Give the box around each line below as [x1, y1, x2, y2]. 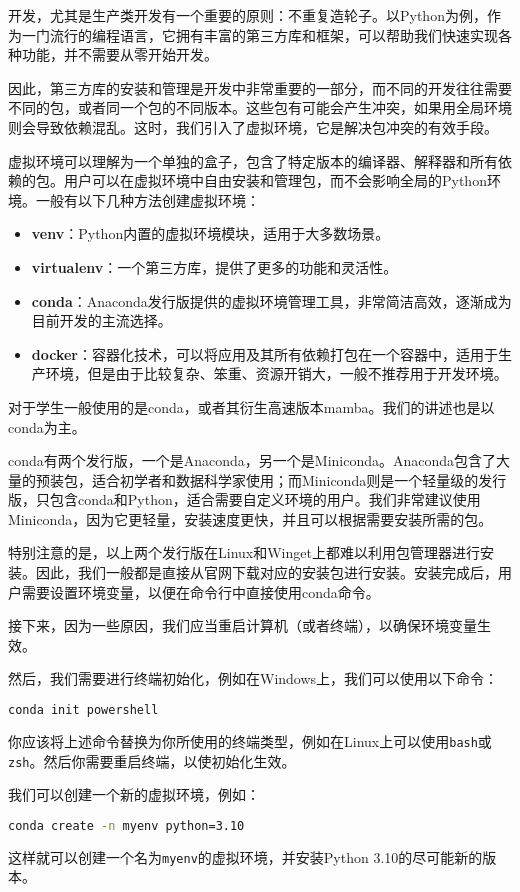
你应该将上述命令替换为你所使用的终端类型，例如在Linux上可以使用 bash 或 [8, 730, 492, 751]
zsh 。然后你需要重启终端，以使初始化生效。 [8, 750, 296, 771]
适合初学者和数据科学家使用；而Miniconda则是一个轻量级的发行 [91, 469, 507, 490]
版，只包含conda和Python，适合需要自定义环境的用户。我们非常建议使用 [8, 489, 481, 510]
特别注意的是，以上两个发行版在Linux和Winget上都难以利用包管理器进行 [8, 542, 480, 563]
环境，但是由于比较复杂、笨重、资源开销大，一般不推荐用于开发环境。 [45, 363, 508, 384]
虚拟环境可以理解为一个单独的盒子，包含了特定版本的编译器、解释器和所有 [8, 150, 498, 171]
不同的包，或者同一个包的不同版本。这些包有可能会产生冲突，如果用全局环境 [8, 97, 512, 118]
